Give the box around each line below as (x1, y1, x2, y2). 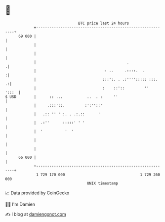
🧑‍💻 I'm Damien (5, 201, 36, 207)
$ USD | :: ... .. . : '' (5, 94, 119, 99)
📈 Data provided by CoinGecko (5, 190, 70, 196)
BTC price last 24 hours (78, 21, 129, 26)
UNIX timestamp (86, 180, 119, 186)
